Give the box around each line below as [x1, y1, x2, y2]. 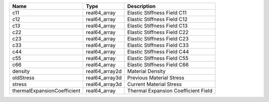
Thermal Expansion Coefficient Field [127, 87, 213, 94]
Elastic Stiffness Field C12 [127, 16, 188, 22]
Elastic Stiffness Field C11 [127, 9, 187, 16]
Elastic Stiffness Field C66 [127, 61, 189, 68]
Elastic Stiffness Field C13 [127, 22, 188, 29]
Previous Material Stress [127, 74, 184, 81]
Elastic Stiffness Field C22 [127, 29, 189, 36]
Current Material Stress [127, 81, 182, 88]
